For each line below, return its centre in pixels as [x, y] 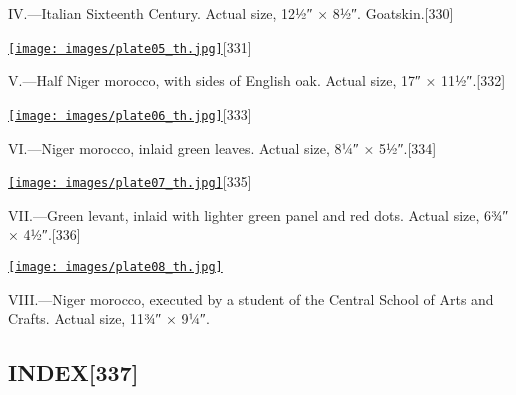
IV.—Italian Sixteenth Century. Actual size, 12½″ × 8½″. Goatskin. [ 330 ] [231, 13]
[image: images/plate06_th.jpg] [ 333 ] [130, 113]
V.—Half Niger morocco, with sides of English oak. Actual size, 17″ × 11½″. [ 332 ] [257, 80]
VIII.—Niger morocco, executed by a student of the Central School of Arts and [251, 298]
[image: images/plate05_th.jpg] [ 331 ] [130, 46]
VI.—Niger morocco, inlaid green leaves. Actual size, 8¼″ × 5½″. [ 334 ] [222, 147]
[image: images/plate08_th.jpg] [115, 266]
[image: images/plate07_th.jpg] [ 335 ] [130, 181]
